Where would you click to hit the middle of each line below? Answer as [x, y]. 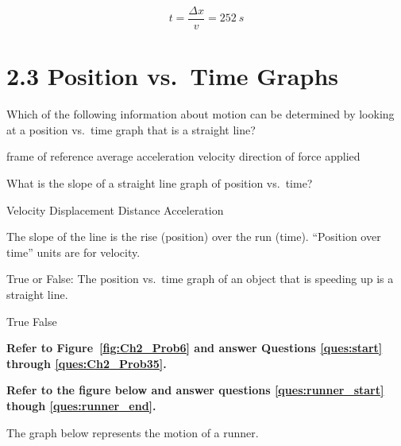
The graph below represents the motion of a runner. [133, 432]
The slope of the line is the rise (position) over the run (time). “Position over [194, 237]
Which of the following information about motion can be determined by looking [200, 114]
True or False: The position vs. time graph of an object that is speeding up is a [200, 279]
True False [32, 321]
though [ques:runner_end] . [81, 405]
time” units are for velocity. [73, 252]
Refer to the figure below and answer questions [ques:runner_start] [195, 390]
